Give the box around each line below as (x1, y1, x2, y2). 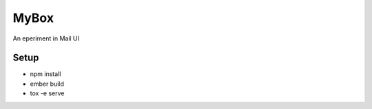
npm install (30, 70, 61, 78)
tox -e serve (30, 89, 65, 97)
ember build (30, 80, 65, 88)
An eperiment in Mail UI (12, 34, 79, 43)
